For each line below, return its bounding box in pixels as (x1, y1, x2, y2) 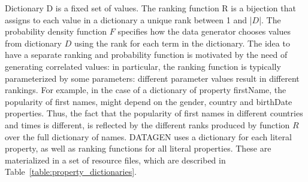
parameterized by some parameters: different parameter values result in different (5, 72, 300, 84)
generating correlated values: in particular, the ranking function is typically (5, 60, 281, 72)
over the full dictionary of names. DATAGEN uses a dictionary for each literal (5, 130, 292, 143)
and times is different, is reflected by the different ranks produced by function (5, 118, 290, 131)
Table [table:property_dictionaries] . (5, 165, 137, 178)
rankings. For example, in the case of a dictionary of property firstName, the (5, 84, 286, 96)
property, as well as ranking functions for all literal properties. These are (5, 142, 271, 155)
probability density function (5, 25, 107, 38)
